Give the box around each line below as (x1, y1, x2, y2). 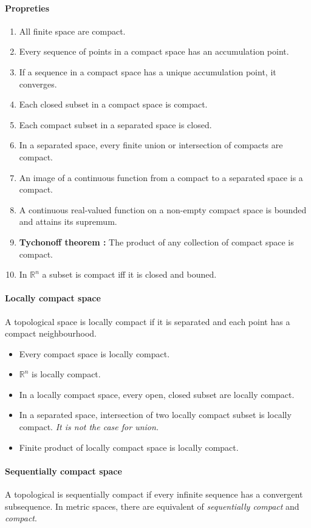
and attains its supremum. (19, 215, 117, 228)
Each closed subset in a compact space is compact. (19, 98, 208, 111)
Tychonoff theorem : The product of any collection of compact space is (19, 235, 294, 248)
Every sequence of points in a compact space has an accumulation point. (19, 45, 289, 58)
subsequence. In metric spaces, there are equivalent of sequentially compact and (5, 499, 299, 512)
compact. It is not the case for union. (19, 420, 159, 433)
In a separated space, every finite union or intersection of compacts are (19, 139, 283, 151)
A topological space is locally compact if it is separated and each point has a (5, 315, 290, 327)
